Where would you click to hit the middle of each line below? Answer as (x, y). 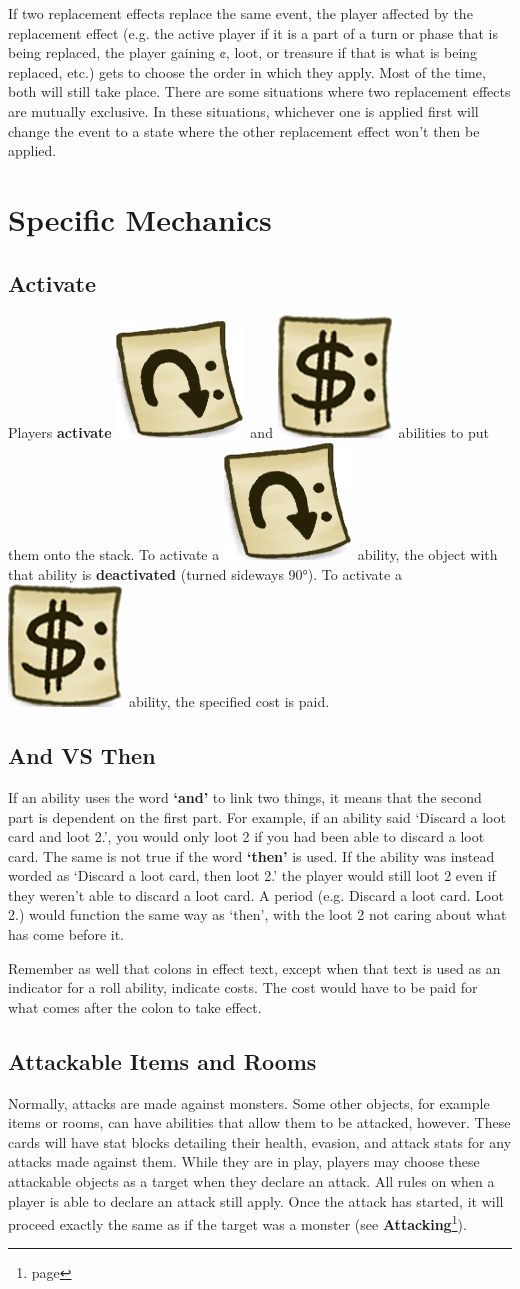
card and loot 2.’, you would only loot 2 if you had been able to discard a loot (246, 836)
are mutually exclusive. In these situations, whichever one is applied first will (243, 110)
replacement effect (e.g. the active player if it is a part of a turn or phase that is (253, 32)
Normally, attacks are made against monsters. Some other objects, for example (249, 1102)
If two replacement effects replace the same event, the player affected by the (240, 13)
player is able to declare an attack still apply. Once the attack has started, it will (256, 1200)
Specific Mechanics (140, 218)
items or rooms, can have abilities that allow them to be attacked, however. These (259, 1122)
